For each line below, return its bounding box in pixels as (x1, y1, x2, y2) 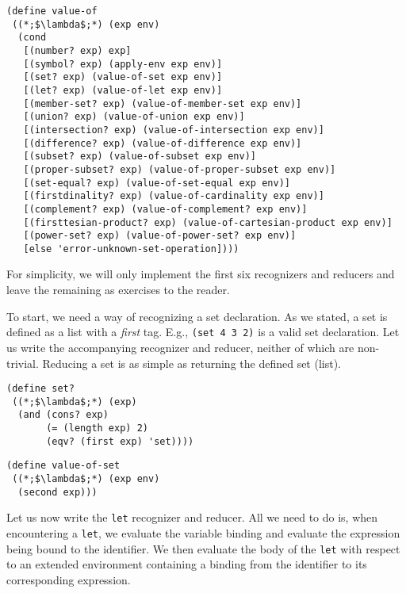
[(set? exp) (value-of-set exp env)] (23, 71, 223, 83)
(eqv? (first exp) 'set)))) (46, 435, 194, 447)
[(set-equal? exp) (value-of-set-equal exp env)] (23, 177, 290, 189)
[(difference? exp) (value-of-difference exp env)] (23, 137, 302, 149)
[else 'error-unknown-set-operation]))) (23, 243, 239, 254)
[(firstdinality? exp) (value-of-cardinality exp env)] (23, 190, 324, 202)
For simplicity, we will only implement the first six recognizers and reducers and (6, 266, 395, 282)
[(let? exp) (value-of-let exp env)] (23, 84, 223, 96)
